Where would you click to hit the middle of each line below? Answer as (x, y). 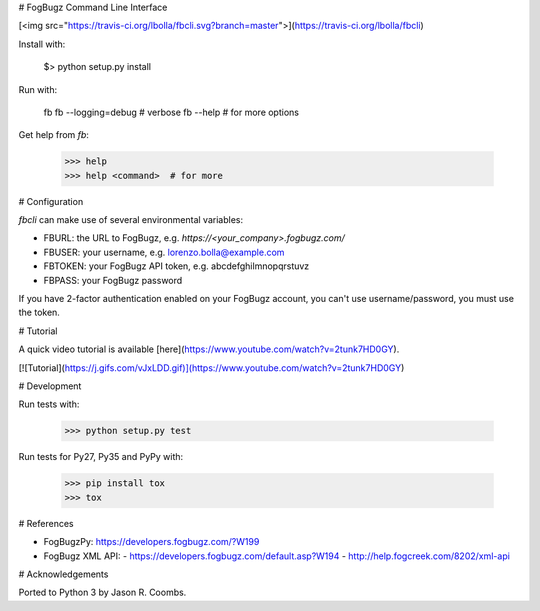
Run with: (38, 89)
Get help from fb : (54, 135)
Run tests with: (49, 404)
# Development (50, 386)
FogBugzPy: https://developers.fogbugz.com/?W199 (151, 542)
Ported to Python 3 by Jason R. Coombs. (102, 592)
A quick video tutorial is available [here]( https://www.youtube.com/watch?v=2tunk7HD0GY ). (209, 349)
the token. (39, 312)
